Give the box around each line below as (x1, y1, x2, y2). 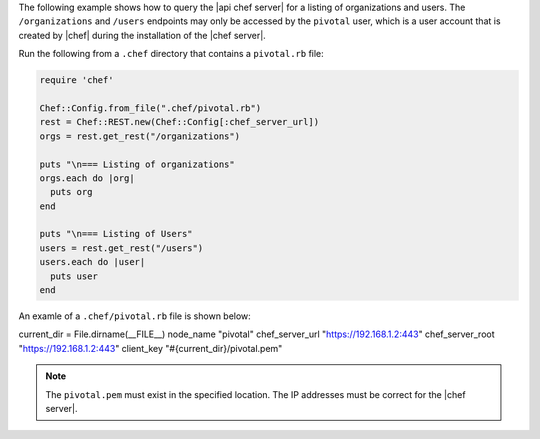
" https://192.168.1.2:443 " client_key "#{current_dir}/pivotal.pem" (18, 342, 283, 354)
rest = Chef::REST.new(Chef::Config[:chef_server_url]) (39, 116, 320, 128)
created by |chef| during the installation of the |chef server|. (18, 29, 267, 41)
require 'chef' (39, 75, 114, 86)
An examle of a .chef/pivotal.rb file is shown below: (18, 310, 252, 322)
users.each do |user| (39, 256, 146, 268)
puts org (50, 186, 93, 198)
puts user (50, 270, 99, 282)
